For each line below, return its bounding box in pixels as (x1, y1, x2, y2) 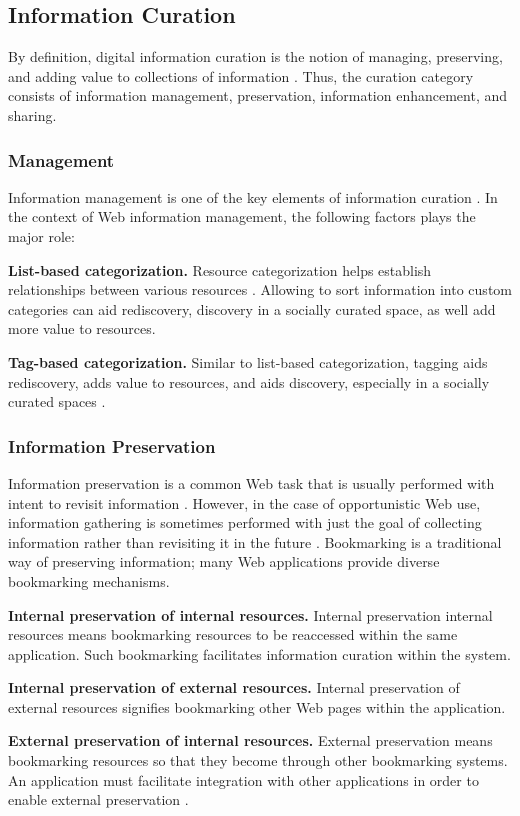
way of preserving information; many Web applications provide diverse (8, 551, 440, 572)
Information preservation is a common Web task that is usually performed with (8, 472, 495, 493)
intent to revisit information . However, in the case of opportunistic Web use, (8, 492, 481, 513)
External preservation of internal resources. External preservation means (8, 730, 493, 751)
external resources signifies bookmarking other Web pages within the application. (8, 696, 506, 717)
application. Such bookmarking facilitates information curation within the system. (8, 643, 511, 664)
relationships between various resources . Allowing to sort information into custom (8, 279, 512, 300)
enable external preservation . (8, 789, 189, 810)
